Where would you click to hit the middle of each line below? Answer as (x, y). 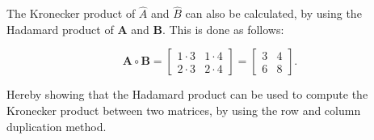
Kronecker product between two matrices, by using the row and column (184, 110)
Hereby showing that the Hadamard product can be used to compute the (187, 94)
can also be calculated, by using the (273, 13)
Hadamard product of (60, 29)
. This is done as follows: (223, 29)
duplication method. (57, 126)
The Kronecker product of (71, 13)
